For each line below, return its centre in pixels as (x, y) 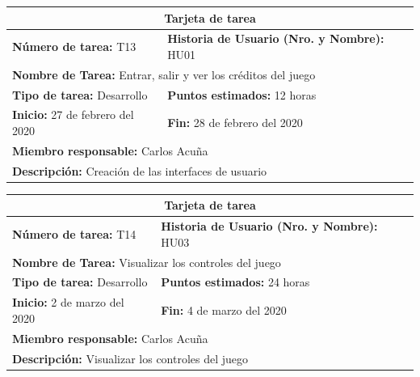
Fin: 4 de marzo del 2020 (224, 310)
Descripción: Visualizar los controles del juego (130, 358)
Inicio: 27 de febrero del (73, 114)
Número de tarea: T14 (74, 233)
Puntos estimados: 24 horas (235, 282)
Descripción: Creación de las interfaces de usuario (140, 170)
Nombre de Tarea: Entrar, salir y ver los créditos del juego (164, 74)
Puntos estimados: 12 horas (242, 94)
